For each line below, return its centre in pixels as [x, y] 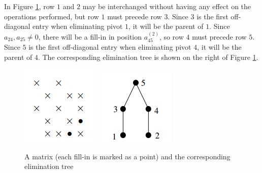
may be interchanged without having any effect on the [167, 6]
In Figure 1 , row [29, 6]
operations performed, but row [52, 16]
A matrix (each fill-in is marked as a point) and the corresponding [127, 156]
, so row [171, 36]
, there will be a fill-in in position [90, 36]
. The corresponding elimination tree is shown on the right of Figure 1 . [148, 57]
